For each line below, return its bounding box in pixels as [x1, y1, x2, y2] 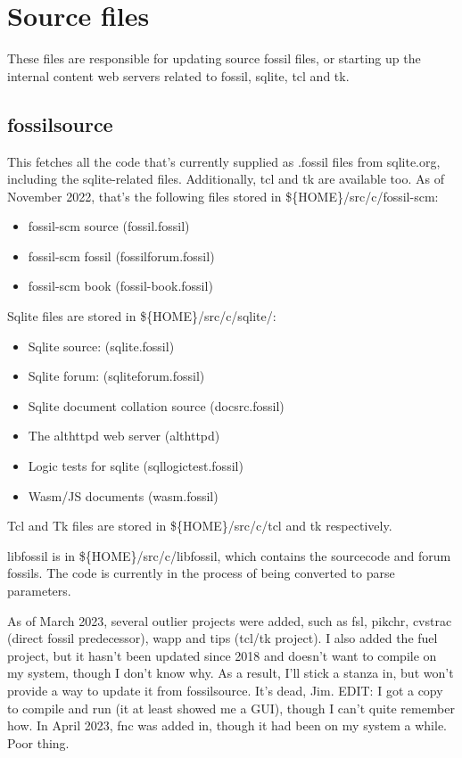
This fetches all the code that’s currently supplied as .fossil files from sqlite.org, [7, 152, 441, 170]
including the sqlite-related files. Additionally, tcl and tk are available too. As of [7, 169, 444, 188]
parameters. [7, 581, 71, 600]
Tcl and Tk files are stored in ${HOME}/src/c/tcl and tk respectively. [7, 516, 392, 535]
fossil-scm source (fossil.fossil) [28, 217, 190, 235]
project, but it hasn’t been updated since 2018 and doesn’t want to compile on [7, 646, 437, 664]
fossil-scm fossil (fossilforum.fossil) [28, 246, 215, 265]
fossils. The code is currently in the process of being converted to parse [7, 564, 395, 582]
